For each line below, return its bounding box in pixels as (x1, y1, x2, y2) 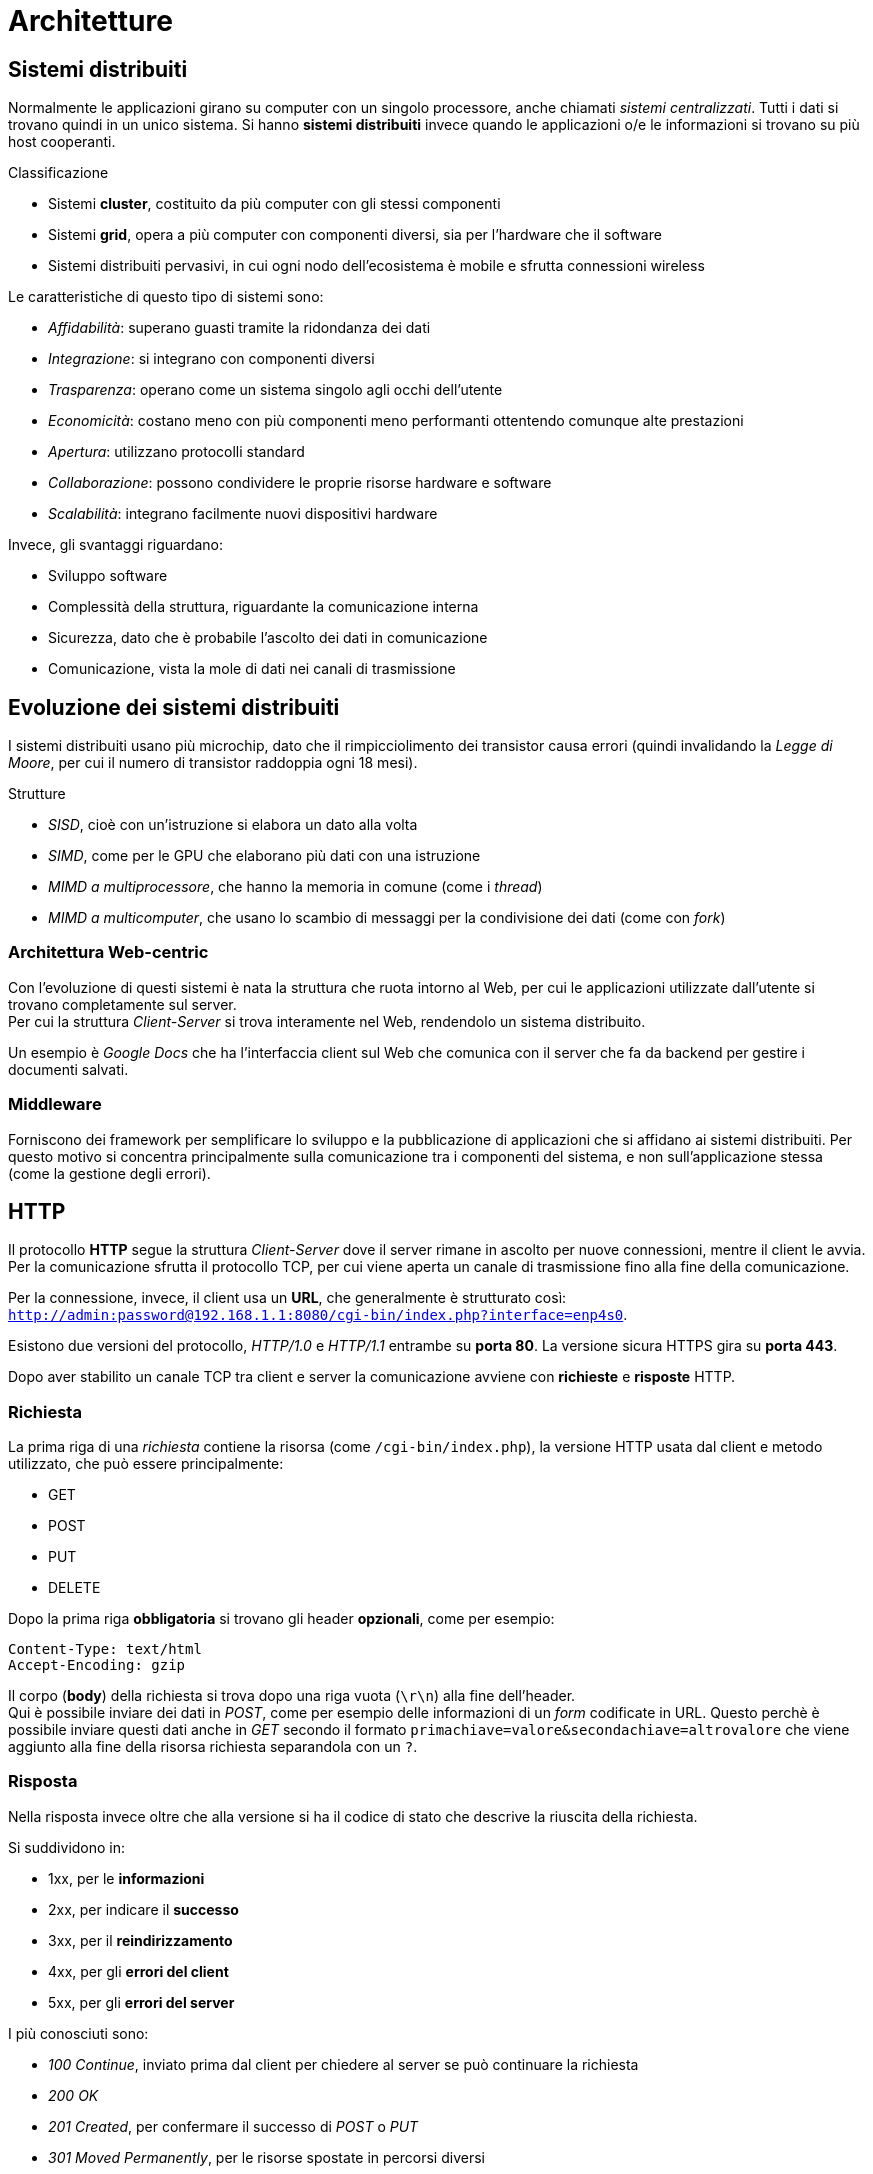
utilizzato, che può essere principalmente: (8, 1455, 284, 1473)
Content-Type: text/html (8, 1641, 202, 1658)
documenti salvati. (8, 1060, 129, 1078)
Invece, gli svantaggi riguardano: (8, 536, 224, 554)
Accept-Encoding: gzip (8, 1657, 186, 1674)
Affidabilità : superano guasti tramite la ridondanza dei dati (48, 319, 431, 337)
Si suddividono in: (8, 1838, 126, 1856)
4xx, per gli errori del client (48, 1962, 229, 1980)
